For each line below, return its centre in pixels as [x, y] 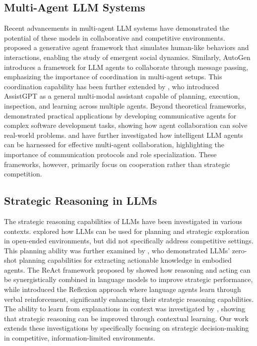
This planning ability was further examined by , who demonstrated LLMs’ [117, 250]
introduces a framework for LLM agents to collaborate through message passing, [126, 67]
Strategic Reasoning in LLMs [81, 201]
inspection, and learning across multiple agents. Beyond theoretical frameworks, [125, 105]
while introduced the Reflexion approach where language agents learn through [123, 289]
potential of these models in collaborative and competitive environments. [115, 37]
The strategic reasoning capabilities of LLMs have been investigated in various [123, 221]
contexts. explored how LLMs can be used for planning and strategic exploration [127, 231]
